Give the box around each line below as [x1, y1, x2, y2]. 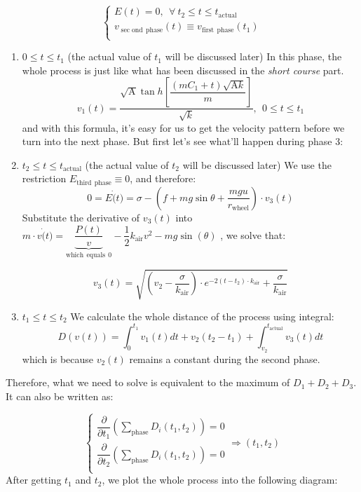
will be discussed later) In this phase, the [165, 49, 342, 64]
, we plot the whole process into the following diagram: [102, 472, 338, 487]
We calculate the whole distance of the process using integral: [70, 308, 334, 323]
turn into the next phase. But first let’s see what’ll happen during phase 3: [22, 134, 343, 149]
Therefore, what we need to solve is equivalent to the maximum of [6, 375, 290, 390]
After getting [6, 472, 62, 487]
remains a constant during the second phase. [129, 351, 320, 366]
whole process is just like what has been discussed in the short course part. [22, 62, 344, 77]
